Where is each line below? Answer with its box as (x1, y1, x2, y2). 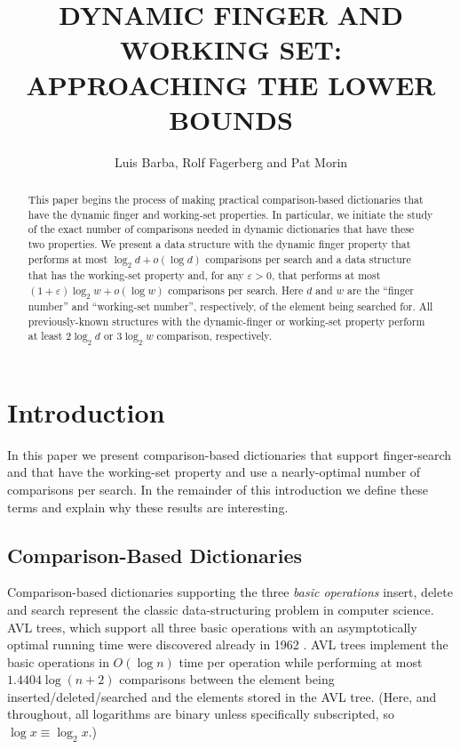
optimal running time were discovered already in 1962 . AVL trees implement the (7, 635, 448, 654)
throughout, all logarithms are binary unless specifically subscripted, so (7, 705, 394, 723)
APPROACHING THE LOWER (26, 66, 436, 102)
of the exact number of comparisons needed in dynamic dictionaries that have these (28, 221, 415, 237)
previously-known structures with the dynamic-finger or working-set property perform (28, 313, 425, 328)
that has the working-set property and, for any (28, 268, 244, 283)
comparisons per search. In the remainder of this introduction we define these (7, 479, 428, 498)
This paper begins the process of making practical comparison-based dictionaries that (28, 192, 424, 207)
